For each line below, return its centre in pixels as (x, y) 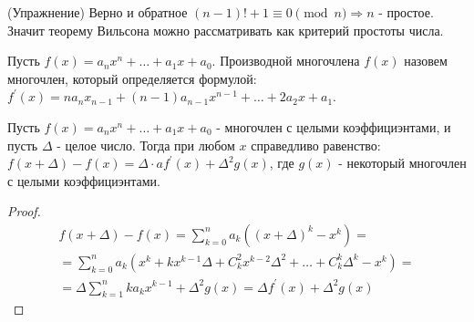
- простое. (406, 12)
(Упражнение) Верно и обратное (98, 12)
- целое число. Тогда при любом (146, 145)
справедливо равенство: (316, 145)
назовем (426, 61)
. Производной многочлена (286, 61)
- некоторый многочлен (402, 163)
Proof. (24, 211)
